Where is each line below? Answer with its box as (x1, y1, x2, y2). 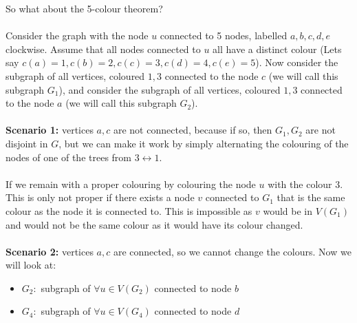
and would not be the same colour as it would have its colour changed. (6, 217, 303, 231)
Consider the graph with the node (6, 28, 149, 43)
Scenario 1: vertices (6, 123, 94, 137)
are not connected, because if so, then (113, 123, 272, 137)
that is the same (277, 190, 345, 205)
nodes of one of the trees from (6, 149, 131, 164)
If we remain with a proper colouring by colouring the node (6, 176, 256, 191)
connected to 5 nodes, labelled (160, 28, 288, 43)
